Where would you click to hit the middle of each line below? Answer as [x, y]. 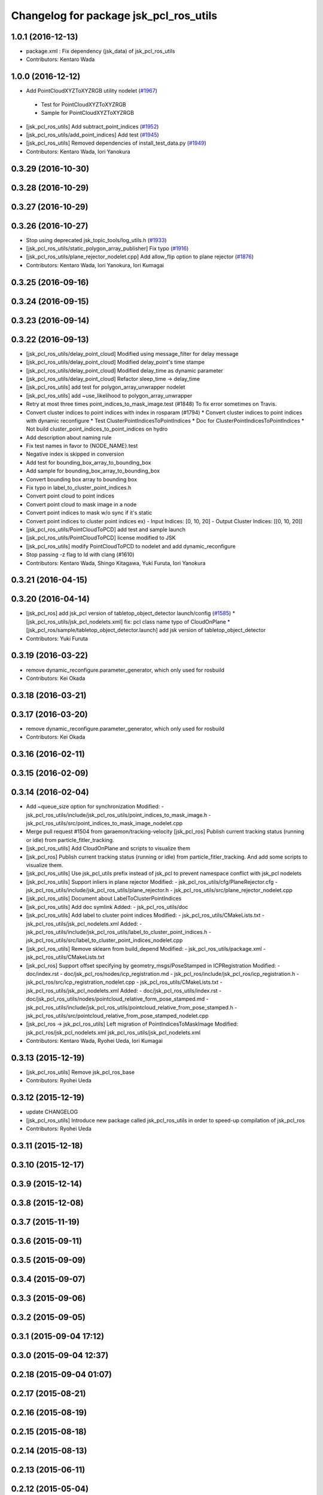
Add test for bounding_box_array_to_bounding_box [89, 462]
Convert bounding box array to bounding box [82, 479]
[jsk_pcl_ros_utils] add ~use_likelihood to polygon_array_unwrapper [109, 395]
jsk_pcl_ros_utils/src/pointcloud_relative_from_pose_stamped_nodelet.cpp [117, 1015]
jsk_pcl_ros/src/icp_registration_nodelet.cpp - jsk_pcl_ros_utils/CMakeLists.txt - [124, 982]
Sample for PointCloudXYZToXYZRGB [88, 113]
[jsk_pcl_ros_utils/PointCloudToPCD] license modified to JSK [101, 538]
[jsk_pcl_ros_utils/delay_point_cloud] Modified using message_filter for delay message [132, 353]
